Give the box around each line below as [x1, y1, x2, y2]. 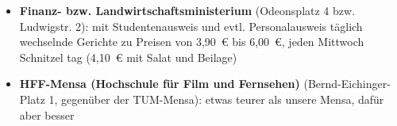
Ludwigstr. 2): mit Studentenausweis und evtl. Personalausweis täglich [19, 17, 363, 34]
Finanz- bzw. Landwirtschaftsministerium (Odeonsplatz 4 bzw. [19, 2, 356, 18]
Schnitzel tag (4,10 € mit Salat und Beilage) [19, 48, 237, 65]
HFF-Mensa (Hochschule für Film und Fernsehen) [19, 75, 300, 92]
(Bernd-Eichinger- [303, 75, 391, 92]
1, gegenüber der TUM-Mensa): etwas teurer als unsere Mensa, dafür [48, 90, 384, 107]
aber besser [19, 106, 75, 123]
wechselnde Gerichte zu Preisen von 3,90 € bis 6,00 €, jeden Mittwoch [19, 33, 364, 50]
